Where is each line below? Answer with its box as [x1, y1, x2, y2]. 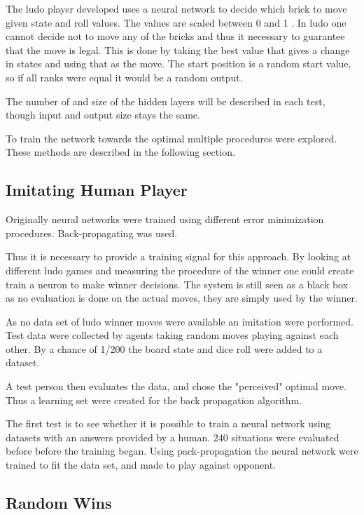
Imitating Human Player [6, 179, 188, 201]
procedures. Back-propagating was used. [6, 225, 178, 240]
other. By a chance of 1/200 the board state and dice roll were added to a [6, 341, 323, 356]
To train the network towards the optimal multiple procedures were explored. [6, 131, 337, 145]
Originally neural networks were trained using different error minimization [6, 212, 324, 227]
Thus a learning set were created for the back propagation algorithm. [6, 392, 302, 407]
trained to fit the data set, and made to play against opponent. [6, 457, 276, 472]
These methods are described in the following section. [6, 145, 235, 159]
